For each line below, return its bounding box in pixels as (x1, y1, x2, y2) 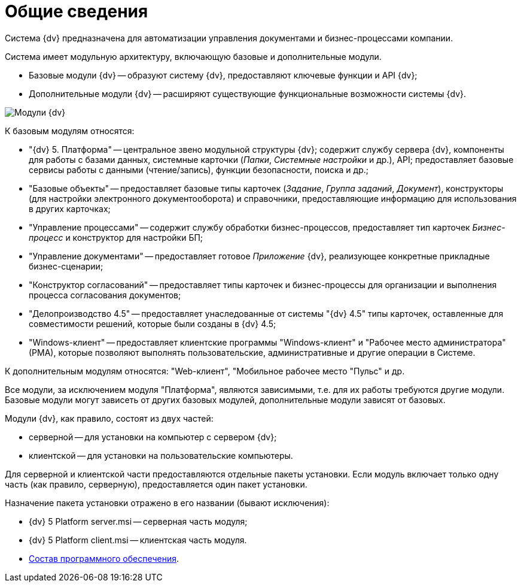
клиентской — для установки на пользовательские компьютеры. (29, 450, 293, 461)
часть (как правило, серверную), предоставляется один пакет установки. (5, 479, 307, 489)
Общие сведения (5, 1, 148, 22)
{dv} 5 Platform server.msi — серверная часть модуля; (29, 516, 248, 527)
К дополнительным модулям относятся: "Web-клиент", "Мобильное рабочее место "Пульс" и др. (5, 365, 405, 376)
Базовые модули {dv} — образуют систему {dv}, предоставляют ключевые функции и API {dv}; (29, 69, 418, 80)
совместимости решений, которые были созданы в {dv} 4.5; (29, 318, 276, 329)
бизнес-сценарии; (29, 261, 103, 271)
